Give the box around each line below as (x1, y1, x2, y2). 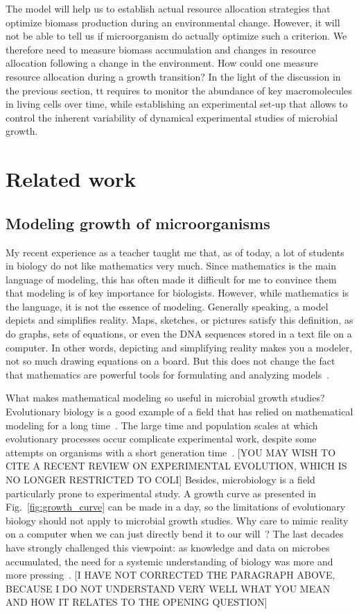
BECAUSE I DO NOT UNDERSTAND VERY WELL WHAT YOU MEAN (6, 581, 331, 595)
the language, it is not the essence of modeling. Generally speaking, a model (6, 299, 329, 313)
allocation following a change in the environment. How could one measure (6, 56, 318, 70)
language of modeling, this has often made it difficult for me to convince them (6, 272, 337, 286)
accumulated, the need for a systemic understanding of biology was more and (6, 554, 333, 568)
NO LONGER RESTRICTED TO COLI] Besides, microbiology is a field (6, 472, 315, 487)
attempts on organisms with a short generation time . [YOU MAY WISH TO (6, 445, 336, 459)
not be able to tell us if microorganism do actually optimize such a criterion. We (6, 28, 347, 43)
